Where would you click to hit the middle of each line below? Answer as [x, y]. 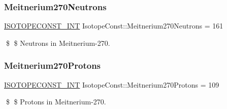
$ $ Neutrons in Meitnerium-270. [58, 43]
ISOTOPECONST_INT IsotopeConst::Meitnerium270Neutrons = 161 [114, 26]
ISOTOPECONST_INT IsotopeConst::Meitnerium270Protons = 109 [112, 84]
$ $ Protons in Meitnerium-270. [56, 102]
